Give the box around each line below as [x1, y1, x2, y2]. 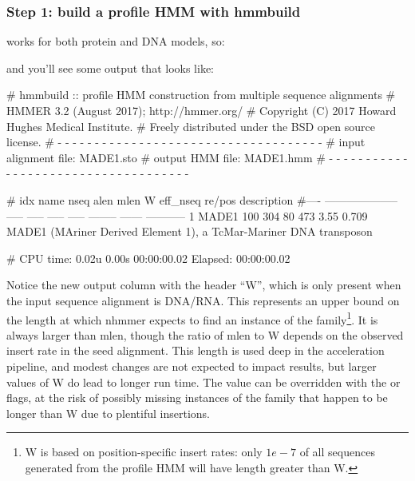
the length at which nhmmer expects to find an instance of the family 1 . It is [6, 308, 378, 328]
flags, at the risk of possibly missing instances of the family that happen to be [6, 389, 388, 406]
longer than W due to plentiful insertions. [6, 404, 210, 421]
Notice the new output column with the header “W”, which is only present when [6, 276, 401, 293]
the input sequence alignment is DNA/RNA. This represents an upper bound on [6, 292, 400, 308]
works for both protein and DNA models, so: [6, 33, 225, 50]
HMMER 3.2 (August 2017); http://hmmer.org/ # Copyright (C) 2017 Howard [6, 102, 397, 118]
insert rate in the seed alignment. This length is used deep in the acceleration [6, 342, 385, 359]
